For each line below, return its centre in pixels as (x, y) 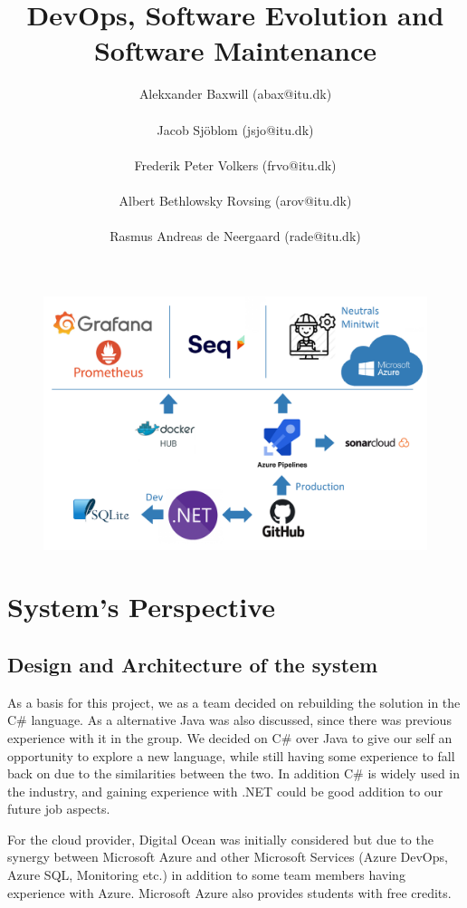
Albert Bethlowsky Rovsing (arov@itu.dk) (235, 200)
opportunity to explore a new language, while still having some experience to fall (231, 755)
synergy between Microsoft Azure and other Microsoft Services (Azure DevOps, (228, 857)
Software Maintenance (235, 50)
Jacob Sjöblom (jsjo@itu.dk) (235, 129)
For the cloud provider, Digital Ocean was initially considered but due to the (220, 839)
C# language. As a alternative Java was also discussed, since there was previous (229, 720)
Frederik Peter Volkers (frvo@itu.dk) (235, 164)
